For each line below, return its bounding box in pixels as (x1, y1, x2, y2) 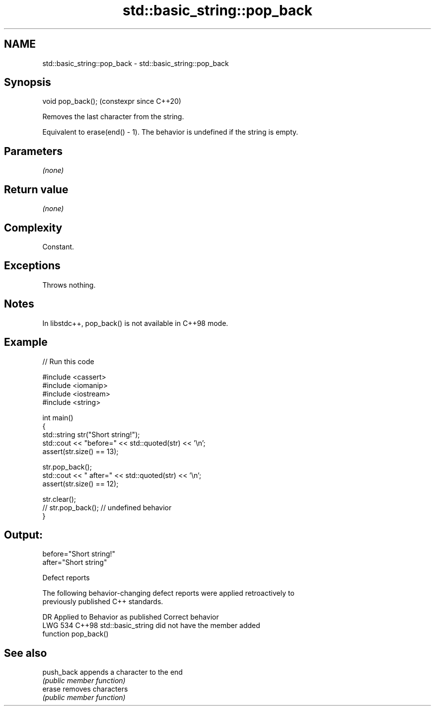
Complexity (4, 221, 63, 234)
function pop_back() (42, 630, 109, 638)
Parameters (4, 145, 63, 158)
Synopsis (4, 76, 51, 89)
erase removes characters (42, 685, 128, 694)
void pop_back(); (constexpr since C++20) (42, 97, 181, 106)
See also (4, 646, 47, 659)
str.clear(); (42, 494, 76, 503)
